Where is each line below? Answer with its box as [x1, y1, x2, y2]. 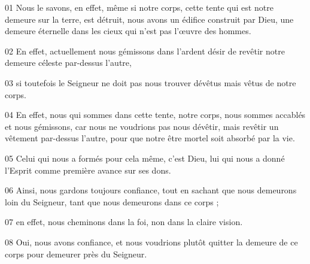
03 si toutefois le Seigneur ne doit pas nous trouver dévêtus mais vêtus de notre [5, 76, 296, 89]
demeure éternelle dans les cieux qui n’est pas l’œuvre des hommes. [5, 25, 251, 37]
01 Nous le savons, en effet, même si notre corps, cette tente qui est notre [5, 1, 273, 13]
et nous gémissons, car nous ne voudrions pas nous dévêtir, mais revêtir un [5, 120, 279, 132]
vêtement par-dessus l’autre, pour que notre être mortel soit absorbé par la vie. [5, 132, 295, 144]
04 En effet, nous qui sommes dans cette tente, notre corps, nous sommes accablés [5, 108, 306, 121]
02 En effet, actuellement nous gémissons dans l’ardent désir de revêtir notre [5, 44, 285, 57]
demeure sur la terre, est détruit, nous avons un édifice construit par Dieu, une [5, 13, 294, 25]
